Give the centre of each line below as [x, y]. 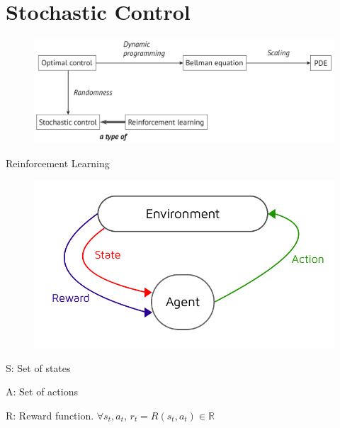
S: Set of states [38, 367]
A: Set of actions [42, 392]
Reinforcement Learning [58, 163]
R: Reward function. [50, 415]
